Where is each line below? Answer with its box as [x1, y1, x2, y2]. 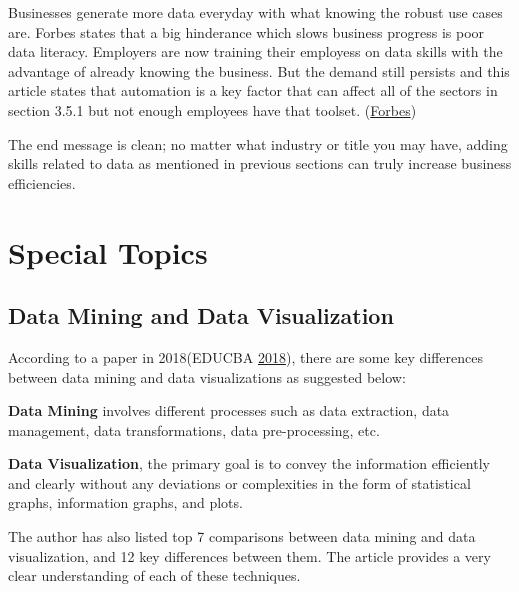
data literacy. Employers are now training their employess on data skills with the [8, 41, 503, 62]
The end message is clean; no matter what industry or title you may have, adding [8, 133, 508, 154]
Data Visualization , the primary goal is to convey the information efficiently [8, 453, 490, 474]
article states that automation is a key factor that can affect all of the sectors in [8, 80, 498, 101]
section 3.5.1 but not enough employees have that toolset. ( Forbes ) [8, 99, 417, 120]
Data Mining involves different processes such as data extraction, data [8, 400, 450, 421]
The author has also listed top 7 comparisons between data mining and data [8, 526, 476, 547]
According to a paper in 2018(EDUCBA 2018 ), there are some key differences [8, 346, 483, 367]
